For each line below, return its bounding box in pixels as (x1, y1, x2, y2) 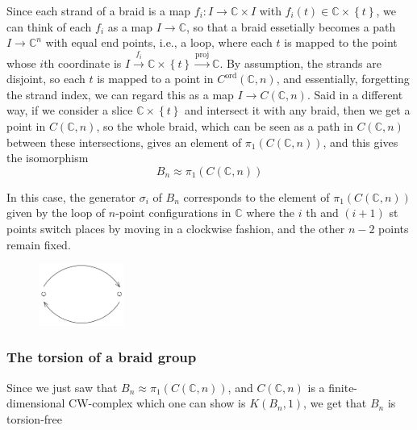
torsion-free (6, 410, 62, 427)
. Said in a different (306, 86, 403, 102)
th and (306, 204, 339, 221)
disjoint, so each (6, 70, 85, 87)
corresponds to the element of (183, 188, 330, 205)
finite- (328, 378, 358, 395)
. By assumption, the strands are (219, 54, 382, 71)
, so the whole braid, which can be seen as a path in (96, 117, 353, 134)
